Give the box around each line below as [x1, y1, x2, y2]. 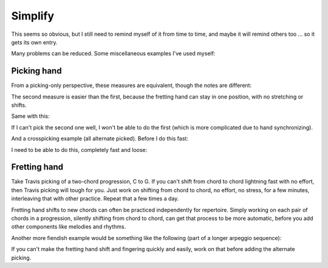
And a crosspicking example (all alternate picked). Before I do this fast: [11, 135, 188, 142]
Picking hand [11, 66, 62, 76]
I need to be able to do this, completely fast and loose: [11, 146, 148, 153]
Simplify [11, 9, 55, 22]
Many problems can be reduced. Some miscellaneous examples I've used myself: [11, 50, 216, 57]
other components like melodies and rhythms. [11, 223, 126, 230]
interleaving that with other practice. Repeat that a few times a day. [11, 195, 179, 202]
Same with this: [11, 112, 50, 120]
